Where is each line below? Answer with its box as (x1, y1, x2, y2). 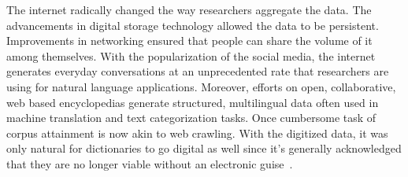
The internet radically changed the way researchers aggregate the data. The (6, 2, 372, 17)
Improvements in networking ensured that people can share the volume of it (6, 32, 373, 49)
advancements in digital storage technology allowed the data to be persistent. (6, 17, 379, 33)
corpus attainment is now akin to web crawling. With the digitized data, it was (6, 124, 388, 141)
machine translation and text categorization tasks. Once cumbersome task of (6, 109, 376, 126)
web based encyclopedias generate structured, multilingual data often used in (6, 94, 379, 110)
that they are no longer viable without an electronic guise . (6, 155, 293, 171)
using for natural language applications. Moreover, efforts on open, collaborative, (6, 78, 396, 94)
